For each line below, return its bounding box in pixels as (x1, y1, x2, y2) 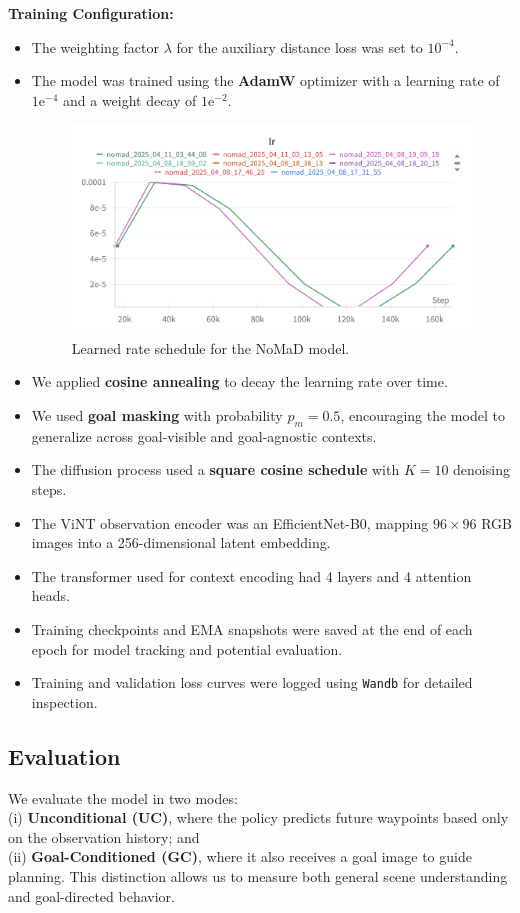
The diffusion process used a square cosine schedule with (31, 459, 400, 480)
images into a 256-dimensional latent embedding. (31, 532, 331, 553)
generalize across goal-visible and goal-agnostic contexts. (31, 425, 377, 446)
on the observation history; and (8, 826, 200, 847)
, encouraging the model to (340, 405, 505, 426)
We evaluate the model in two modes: (8, 787, 238, 808)
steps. (31, 479, 67, 499)
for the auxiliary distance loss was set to (176, 36, 423, 57)
